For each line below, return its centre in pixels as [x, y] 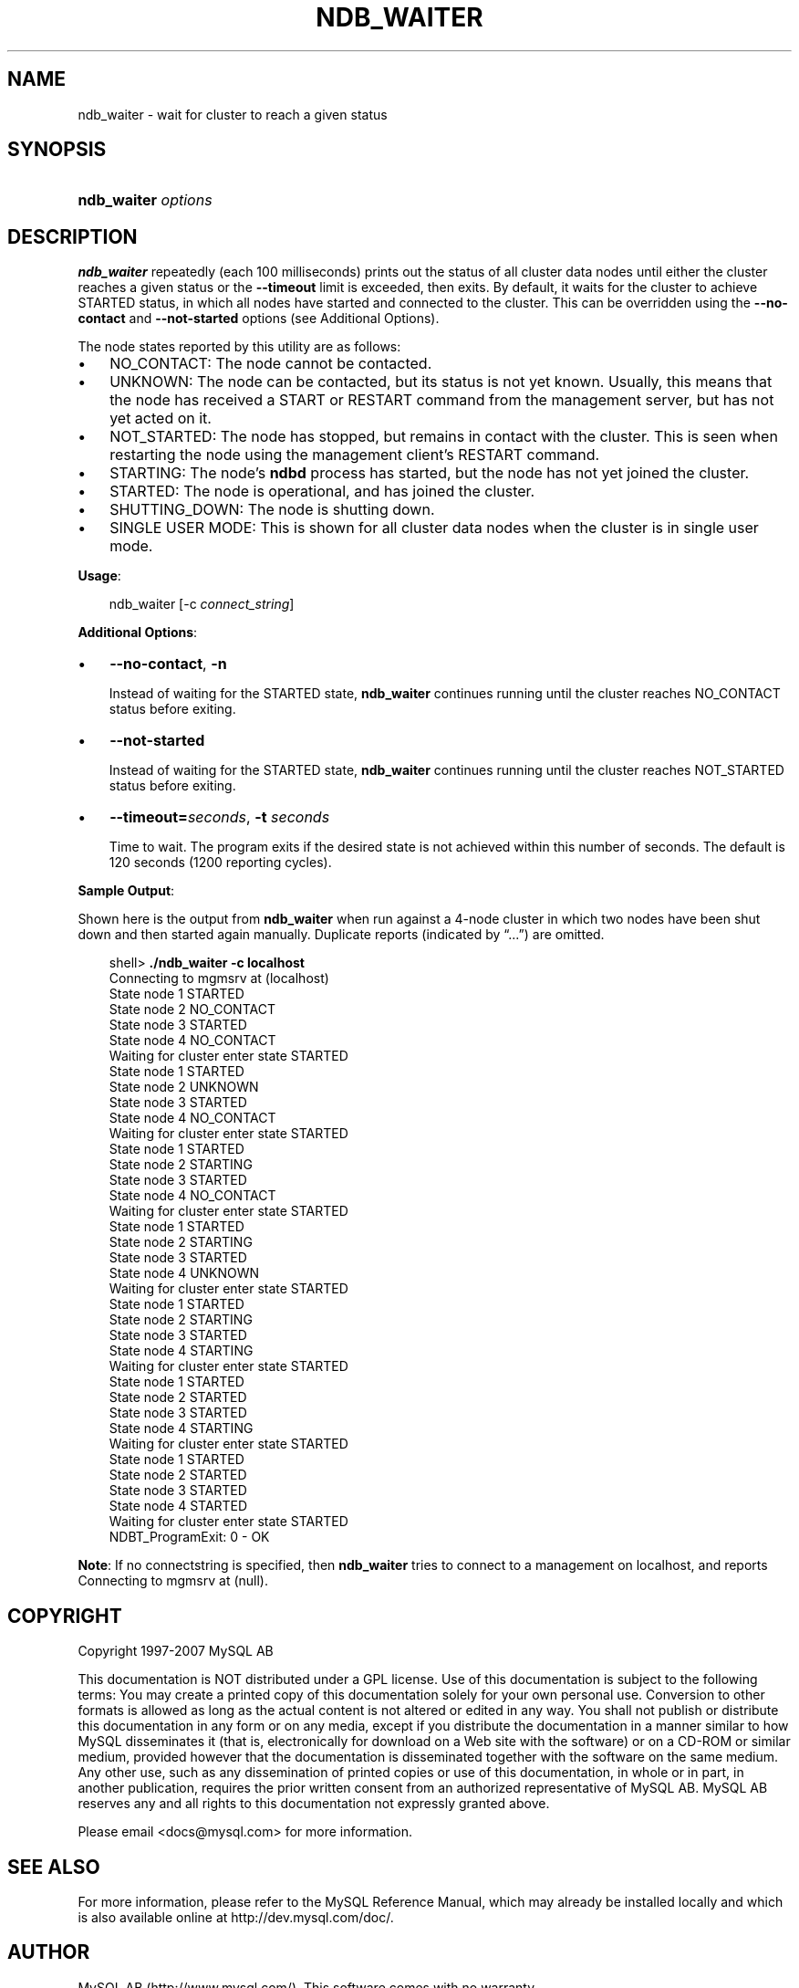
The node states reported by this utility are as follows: [239, 347]
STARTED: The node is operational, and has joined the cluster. [322, 492]
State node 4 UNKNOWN [184, 1273]
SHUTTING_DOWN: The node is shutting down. [272, 510]
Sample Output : [126, 891]
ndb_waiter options [145, 200]
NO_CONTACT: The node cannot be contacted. [271, 364]
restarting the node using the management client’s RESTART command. [355, 455]
